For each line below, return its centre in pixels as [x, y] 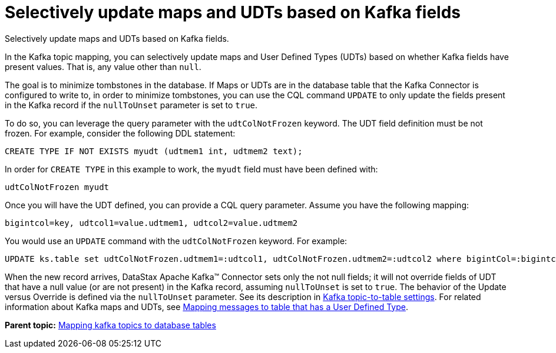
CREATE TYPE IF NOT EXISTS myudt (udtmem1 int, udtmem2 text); [154, 151]
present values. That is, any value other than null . [103, 66]
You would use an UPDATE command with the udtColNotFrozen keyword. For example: [176, 241]
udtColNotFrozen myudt [57, 187]
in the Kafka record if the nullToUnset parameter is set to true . [131, 105]
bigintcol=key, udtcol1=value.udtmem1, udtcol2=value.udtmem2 [151, 223]
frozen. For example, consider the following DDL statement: [120, 133]
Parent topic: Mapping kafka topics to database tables [110, 325]
